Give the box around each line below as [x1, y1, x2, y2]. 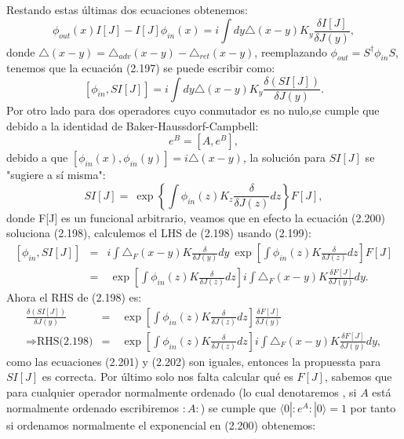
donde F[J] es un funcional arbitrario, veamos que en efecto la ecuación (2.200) [6, 209, 385, 225]
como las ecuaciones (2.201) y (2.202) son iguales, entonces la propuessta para [6, 353, 381, 369]
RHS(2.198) [36, 335, 93, 347]
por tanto [350, 399, 396, 415]
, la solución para [242, 149, 326, 166]
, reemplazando [254, 43, 327, 60]
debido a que [6, 149, 68, 166]
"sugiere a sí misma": [6, 166, 106, 183]
